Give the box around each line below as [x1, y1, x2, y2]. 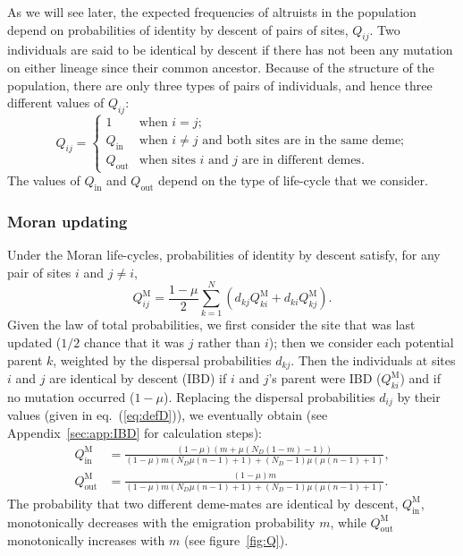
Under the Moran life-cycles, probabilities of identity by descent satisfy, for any [7, 245, 441, 264]
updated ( [7, 333, 62, 352]
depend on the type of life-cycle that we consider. [158, 171, 428, 190]
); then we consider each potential [268, 333, 454, 352]
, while [330, 512, 366, 531]
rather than [198, 333, 261, 352]
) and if [400, 369, 441, 388]
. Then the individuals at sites [290, 350, 456, 369]
